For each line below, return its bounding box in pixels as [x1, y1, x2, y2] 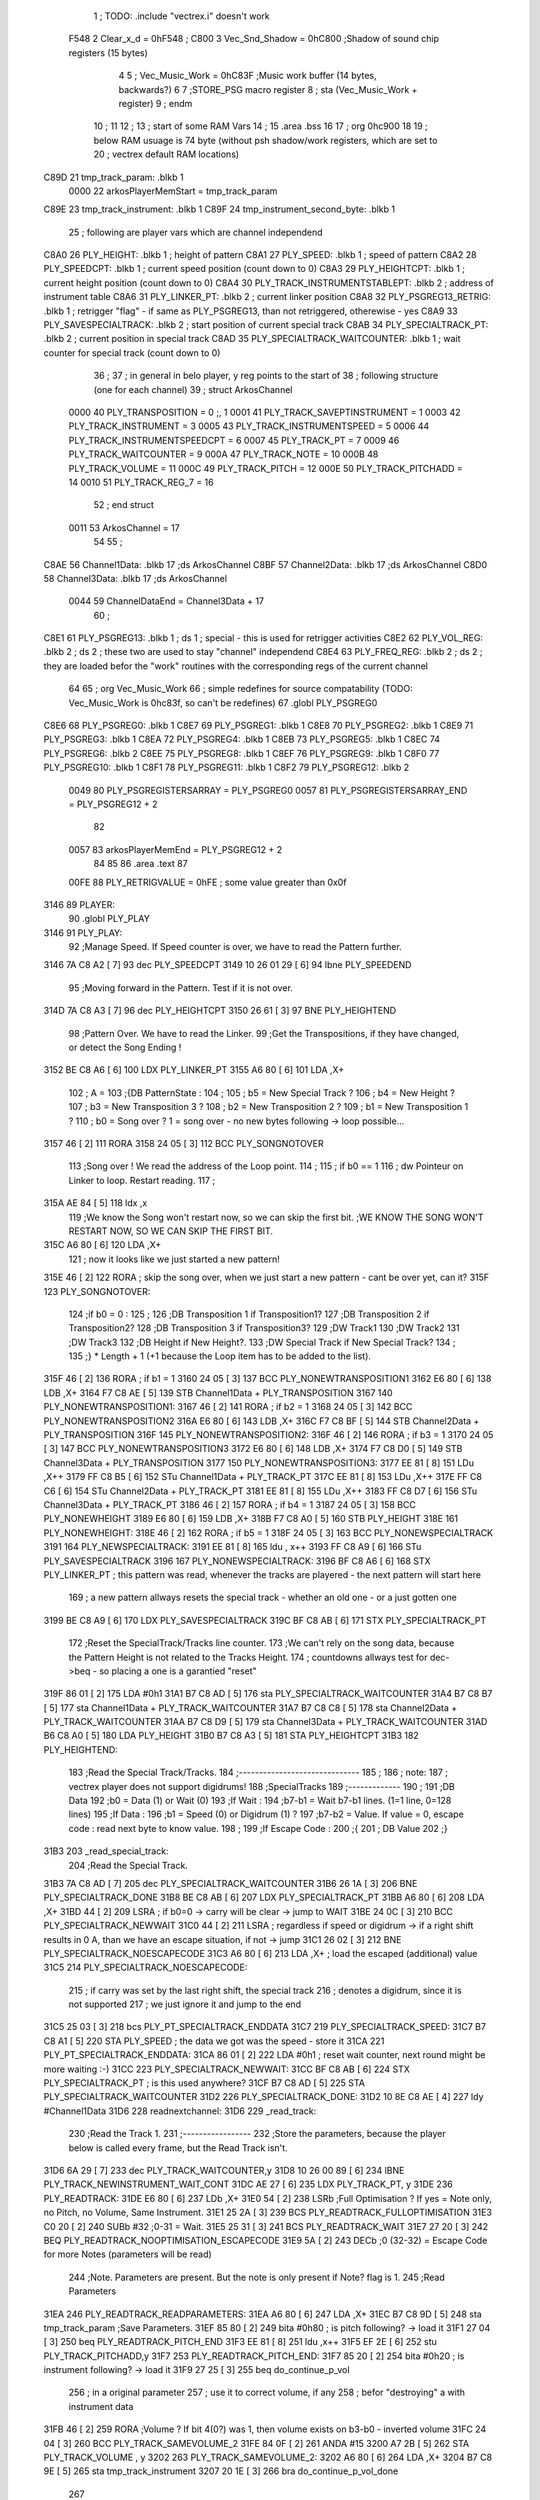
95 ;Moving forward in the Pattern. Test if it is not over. [68, 981, 294, 994]
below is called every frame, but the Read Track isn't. [68, 2141, 289, 2154]
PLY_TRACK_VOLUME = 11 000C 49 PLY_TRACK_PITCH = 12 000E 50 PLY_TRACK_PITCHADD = [68, 462, 464, 474]
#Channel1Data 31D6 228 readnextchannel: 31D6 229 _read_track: [43, 2105, 317, 2117]
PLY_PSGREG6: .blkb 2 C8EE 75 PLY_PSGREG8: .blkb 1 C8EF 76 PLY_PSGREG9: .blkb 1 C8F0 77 [43, 747, 440, 759]
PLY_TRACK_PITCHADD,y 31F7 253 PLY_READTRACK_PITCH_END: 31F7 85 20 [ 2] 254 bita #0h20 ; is [43, 2350, 465, 2362]
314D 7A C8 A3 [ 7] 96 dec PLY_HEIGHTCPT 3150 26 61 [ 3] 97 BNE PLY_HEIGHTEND [43, 1005, 397, 1017]
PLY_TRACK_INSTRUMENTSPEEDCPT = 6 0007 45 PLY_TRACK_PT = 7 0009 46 [68, 434, 400, 446]
